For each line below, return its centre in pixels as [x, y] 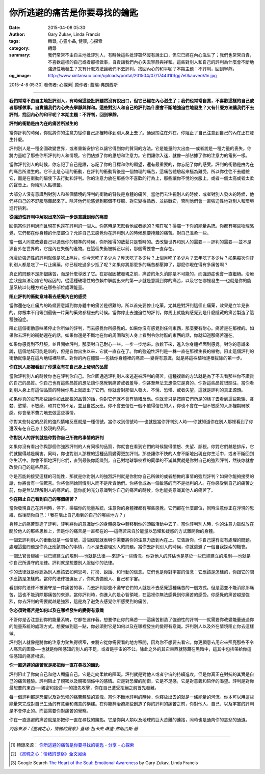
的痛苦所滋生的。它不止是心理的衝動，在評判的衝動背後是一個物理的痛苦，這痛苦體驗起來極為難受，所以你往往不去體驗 [129, 171]
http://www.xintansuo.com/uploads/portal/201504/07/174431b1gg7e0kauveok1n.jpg [132, 76]
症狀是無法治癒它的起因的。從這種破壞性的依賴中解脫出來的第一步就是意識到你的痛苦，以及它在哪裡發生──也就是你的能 [130, 281]
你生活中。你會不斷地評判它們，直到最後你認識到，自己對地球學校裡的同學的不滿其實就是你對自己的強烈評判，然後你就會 [132, 460]
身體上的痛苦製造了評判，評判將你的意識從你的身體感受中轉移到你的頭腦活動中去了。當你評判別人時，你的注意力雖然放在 [132, 524]
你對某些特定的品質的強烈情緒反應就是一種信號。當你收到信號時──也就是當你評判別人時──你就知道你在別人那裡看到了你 [131, 422]
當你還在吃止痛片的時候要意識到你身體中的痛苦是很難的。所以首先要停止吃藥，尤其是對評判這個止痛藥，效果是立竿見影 [129, 305]
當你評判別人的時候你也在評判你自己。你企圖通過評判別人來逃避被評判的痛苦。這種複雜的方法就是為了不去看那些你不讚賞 [132, 376]
